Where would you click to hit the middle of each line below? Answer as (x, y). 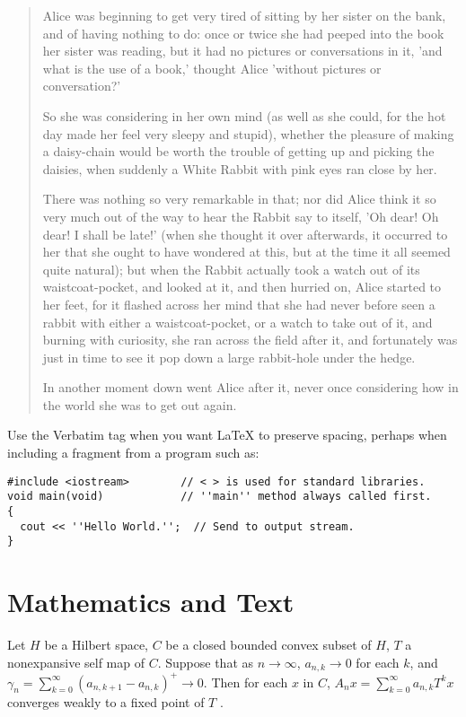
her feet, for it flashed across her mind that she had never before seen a (239, 304)
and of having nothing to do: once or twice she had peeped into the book (243, 33)
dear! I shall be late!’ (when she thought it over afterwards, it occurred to (245, 234)
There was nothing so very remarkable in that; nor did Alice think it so (239, 199)
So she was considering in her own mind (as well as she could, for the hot (244, 115)
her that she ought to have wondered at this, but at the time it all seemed (246, 252)
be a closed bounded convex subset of (268, 645)
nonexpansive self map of (76, 662)
